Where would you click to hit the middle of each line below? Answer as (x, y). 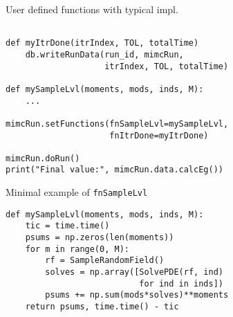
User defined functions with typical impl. (92, 9)
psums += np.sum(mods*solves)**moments (137, 295)
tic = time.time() (67, 226)
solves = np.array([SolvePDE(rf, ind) (134, 272)
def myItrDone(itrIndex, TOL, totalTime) (102, 43)
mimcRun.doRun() (43, 158)
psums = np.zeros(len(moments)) (100, 238)
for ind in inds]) (181, 283)
